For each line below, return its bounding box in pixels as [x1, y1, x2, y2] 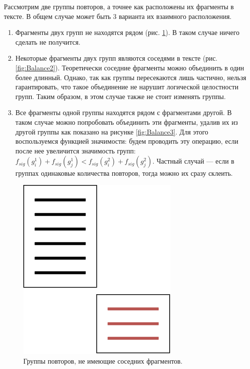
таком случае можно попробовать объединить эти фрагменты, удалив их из [15, 117, 238, 127]
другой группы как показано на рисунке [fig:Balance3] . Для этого [15, 126, 209, 136]
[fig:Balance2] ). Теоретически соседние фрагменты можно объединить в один [15, 62, 244, 72]
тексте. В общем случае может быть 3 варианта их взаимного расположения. [4, 11, 232, 21]
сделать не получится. [15, 36, 81, 47]
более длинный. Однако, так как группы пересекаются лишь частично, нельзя [15, 72, 247, 82]
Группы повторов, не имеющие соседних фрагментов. [23, 355, 183, 366]
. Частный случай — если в [152, 156, 234, 166]
